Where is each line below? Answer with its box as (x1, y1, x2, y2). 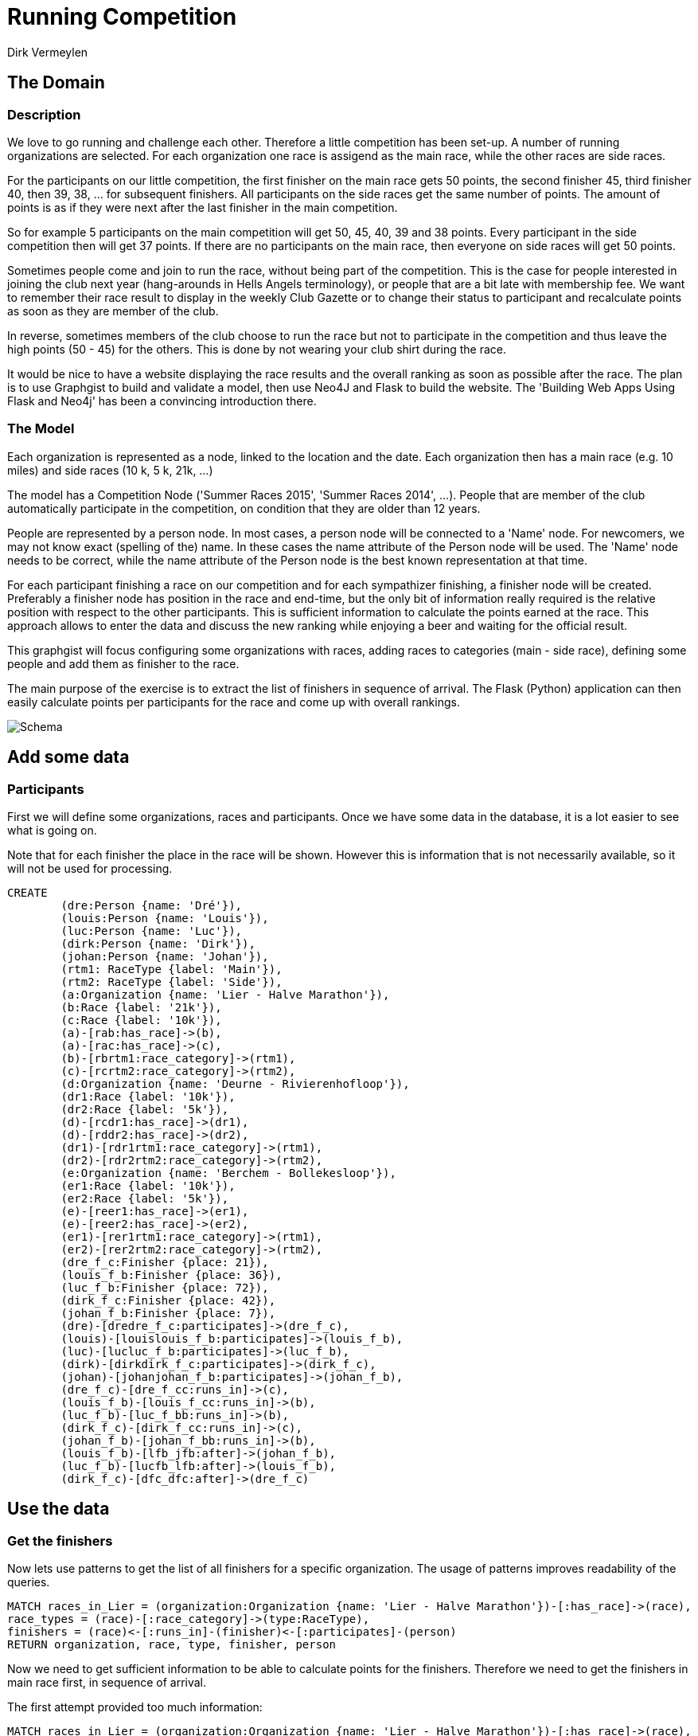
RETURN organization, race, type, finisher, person (7, 1638, 337, 1652)
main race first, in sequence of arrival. (7, 1675, 207, 1690)
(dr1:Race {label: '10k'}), (60, 1089, 236, 1103)
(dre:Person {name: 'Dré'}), (60, 898, 243, 912)
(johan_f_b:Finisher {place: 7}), (60, 1306, 276, 1320)
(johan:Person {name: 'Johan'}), (60, 949, 269, 963)
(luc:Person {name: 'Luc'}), (60, 924, 243, 937)
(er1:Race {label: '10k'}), (60, 1179, 236, 1192)
